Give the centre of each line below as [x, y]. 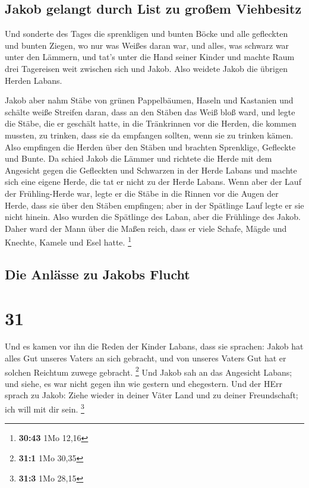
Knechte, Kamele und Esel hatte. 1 [68, 241]
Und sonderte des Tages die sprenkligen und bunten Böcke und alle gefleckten [146, 34]
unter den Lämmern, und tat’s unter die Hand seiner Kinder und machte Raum [150, 57]
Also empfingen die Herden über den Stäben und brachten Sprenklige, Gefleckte [150, 147]
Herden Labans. [34, 80]
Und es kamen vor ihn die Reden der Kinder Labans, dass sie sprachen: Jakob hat [154, 346]
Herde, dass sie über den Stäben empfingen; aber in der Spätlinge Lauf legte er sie [154, 205]
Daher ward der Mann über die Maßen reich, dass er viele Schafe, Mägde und [146, 228]
